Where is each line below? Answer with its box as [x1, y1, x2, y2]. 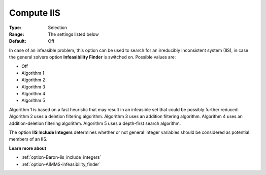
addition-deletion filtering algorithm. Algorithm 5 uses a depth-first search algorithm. [9, 120, 181, 126]
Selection [48, 25, 67, 30]
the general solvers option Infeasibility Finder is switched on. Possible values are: [9, 54, 176, 60]
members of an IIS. [9, 136, 48, 142]
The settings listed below [48, 31, 99, 37]
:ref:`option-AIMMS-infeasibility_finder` [21, 161, 101, 167]
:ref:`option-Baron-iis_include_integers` [21, 154, 101, 160]
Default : [9, 38, 27, 44]
